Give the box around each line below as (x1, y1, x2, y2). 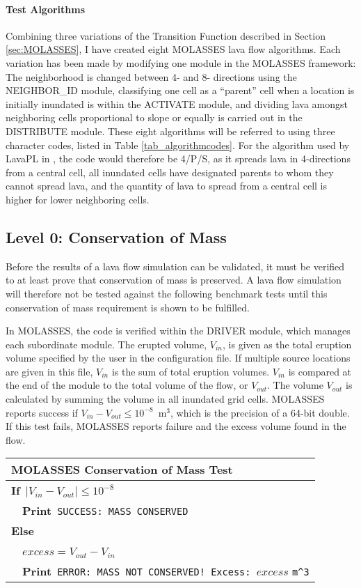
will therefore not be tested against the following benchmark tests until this (6, 286, 328, 300)
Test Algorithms (6, 1, 86, 16)
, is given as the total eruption (223, 336, 352, 351)
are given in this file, (6, 364, 93, 378)
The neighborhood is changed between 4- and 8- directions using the (6, 69, 297, 84)
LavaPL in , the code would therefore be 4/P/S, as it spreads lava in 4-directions (6, 151, 351, 166)
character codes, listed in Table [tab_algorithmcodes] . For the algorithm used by (6, 137, 350, 152)
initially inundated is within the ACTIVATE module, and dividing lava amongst (6, 96, 348, 111)
